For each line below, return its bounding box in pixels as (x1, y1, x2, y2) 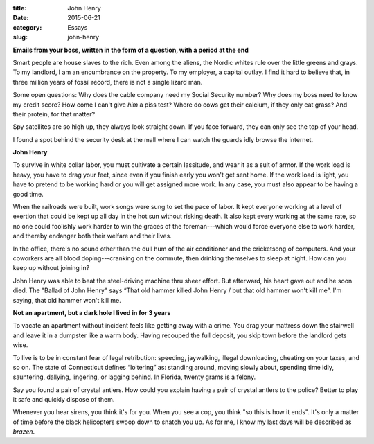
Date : (12, 14, 29, 22)
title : (12, 4, 27, 12)
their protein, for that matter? (12, 109, 96, 118)
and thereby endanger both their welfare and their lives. (12, 232, 172, 240)
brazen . (12, 427, 35, 436)
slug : (12, 33, 28, 42)
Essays (67, 23, 88, 31)
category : (12, 23, 42, 31)
